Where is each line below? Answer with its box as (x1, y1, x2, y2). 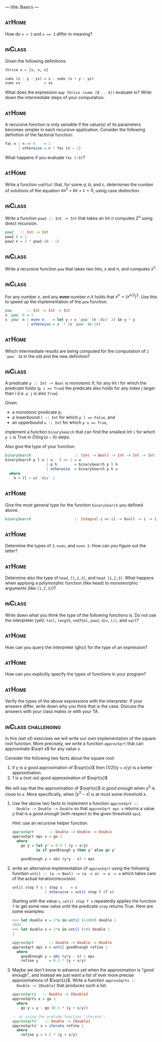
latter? (5, 548, 18, 554)
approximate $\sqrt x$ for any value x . (5, 746, 81, 752)
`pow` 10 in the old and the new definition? (5, 353, 90, 359)
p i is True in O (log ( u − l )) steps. (5, 434, 71, 440)
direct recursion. (5, 220, 38, 226)
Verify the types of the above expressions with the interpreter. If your (5, 698, 143, 704)
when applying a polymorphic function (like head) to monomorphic (5, 580, 138, 586)
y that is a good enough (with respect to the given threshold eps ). (12, 811, 142, 817)
